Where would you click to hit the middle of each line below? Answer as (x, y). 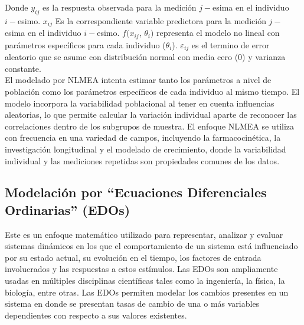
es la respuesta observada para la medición (119, 7)
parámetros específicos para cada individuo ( (85, 44)
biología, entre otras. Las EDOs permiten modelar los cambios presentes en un (147, 292)
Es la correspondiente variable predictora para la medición (161, 20)
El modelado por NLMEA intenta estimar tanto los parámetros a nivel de (138, 80)
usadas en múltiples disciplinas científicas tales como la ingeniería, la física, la (145, 281)
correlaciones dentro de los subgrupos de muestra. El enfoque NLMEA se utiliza (150, 126)
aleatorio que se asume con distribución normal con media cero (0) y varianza (145, 57)
